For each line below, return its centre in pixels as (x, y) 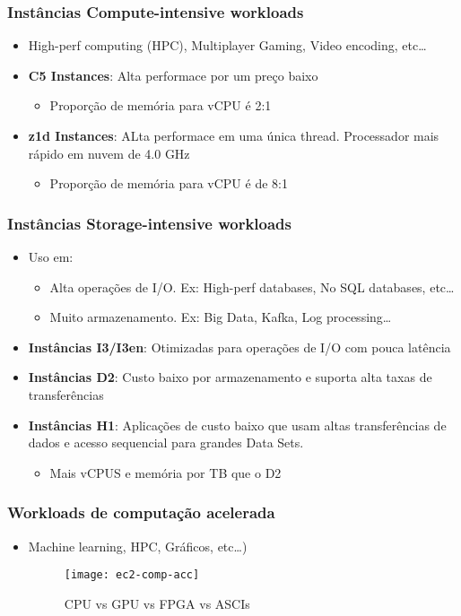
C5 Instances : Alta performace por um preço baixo (173, 75)
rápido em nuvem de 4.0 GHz (109, 153)
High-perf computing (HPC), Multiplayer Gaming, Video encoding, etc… (227, 45)
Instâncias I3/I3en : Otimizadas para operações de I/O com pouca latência (239, 347)
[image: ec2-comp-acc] (132, 575)
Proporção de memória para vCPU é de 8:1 (169, 183)
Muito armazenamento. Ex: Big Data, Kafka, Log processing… (221, 317)
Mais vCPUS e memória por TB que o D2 (165, 472)
